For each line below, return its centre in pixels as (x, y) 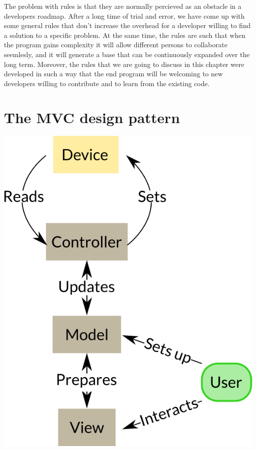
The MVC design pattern (92, 117)
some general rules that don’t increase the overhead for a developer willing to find (127, 25)
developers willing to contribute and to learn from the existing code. (107, 83)
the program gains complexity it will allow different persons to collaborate (116, 45)
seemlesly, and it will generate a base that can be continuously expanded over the (127, 54)
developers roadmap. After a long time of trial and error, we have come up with (124, 16)
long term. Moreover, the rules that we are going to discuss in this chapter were (124, 64)
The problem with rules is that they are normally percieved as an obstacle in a (123, 6)
